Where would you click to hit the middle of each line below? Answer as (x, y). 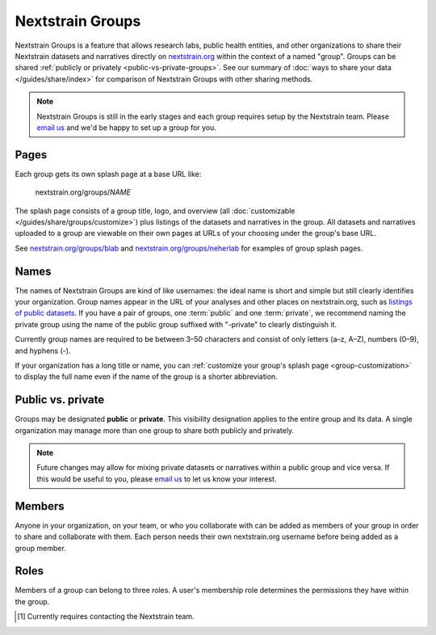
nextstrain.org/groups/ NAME (83, 192)
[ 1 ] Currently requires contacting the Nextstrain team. (106, 616)
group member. (40, 548)
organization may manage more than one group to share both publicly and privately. (155, 430)
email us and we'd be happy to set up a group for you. (127, 127)
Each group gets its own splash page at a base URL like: (108, 174)
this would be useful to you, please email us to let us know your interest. (157, 479)
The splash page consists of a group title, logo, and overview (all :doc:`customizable (155, 211)
